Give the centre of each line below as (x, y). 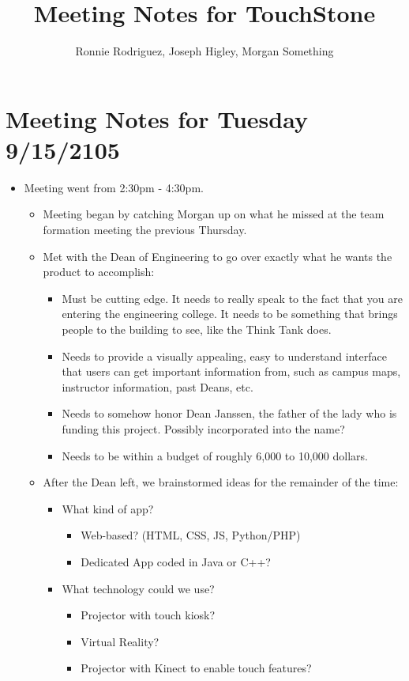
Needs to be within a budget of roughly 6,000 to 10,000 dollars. (215, 455)
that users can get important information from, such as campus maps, (231, 371)
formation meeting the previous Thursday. (145, 230)
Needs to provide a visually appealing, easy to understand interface (224, 356)
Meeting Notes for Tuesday (157, 118)
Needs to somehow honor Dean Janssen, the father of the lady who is (229, 413)
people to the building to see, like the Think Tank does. (197, 329)
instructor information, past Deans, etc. (158, 386)
